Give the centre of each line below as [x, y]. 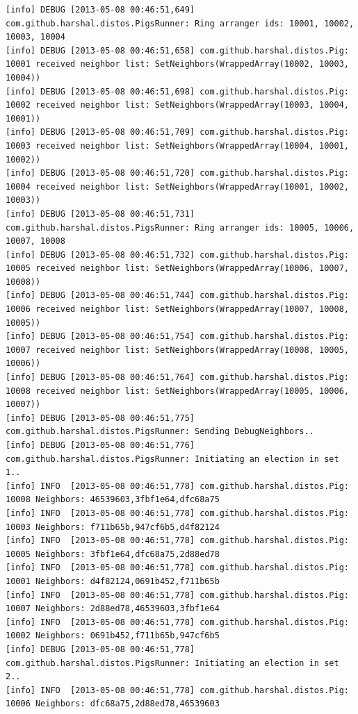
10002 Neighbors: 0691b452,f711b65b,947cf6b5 [113, 636]
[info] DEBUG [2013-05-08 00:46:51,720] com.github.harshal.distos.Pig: [177, 173]
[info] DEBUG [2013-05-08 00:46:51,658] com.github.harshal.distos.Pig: [177, 50]
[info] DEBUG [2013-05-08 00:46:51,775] [100, 418]
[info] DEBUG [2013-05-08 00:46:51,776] [100, 445]
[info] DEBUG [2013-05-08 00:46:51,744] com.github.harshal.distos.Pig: [177, 296]
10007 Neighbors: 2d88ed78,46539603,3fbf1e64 [113, 609]
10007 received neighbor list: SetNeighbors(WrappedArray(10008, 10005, [177, 350]
